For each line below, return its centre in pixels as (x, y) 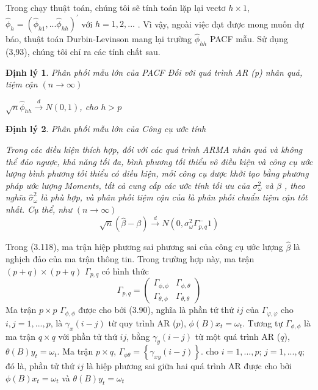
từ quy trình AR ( (142, 322)
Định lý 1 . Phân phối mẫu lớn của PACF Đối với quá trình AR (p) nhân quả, (154, 72)
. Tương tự (263, 322)
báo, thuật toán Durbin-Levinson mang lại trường (99, 39)
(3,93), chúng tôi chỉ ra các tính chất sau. (83, 52)
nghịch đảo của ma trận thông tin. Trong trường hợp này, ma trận (130, 259)
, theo (295, 185)
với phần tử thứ (88, 336)
